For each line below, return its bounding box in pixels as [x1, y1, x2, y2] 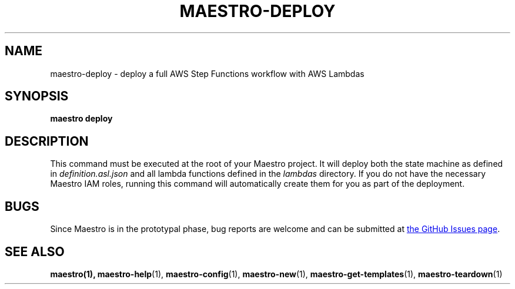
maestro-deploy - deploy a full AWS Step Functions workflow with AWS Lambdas [50, 68, 364, 79]
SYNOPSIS [5, 89, 69, 104]
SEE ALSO [5, 244, 65, 259]
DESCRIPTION [5, 133, 89, 149]
